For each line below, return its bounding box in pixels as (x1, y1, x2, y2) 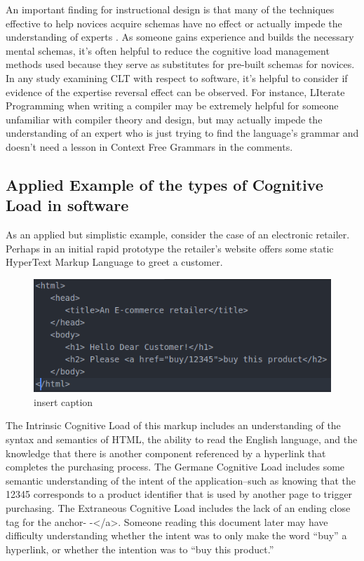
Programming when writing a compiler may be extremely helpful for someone (6, 98, 339, 113)
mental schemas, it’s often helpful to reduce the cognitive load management (6, 43, 330, 58)
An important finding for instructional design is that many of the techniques (6, 2, 335, 16)
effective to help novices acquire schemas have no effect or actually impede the (6, 15, 342, 30)
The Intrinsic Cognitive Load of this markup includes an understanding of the (6, 418, 341, 433)
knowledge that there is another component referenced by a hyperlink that (6, 445, 326, 460)
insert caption (34, 394, 93, 409)
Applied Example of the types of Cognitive (6, 173, 323, 195)
